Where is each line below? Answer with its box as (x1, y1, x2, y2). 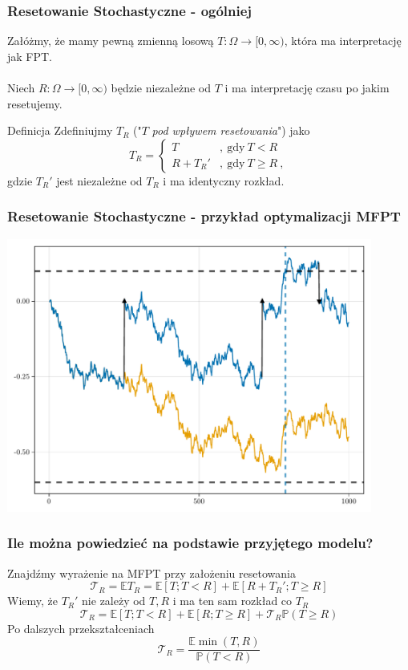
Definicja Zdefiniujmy (7, 122, 113, 139)
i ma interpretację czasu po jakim (224, 79, 390, 95)
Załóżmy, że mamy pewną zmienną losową (7, 32, 214, 49)
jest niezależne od (56, 172, 143, 189)
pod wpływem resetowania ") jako (151, 122, 310, 139)
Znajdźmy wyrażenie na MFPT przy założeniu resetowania (7, 564, 296, 581)
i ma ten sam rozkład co (172, 592, 293, 609)
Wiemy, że (7, 592, 58, 609)
